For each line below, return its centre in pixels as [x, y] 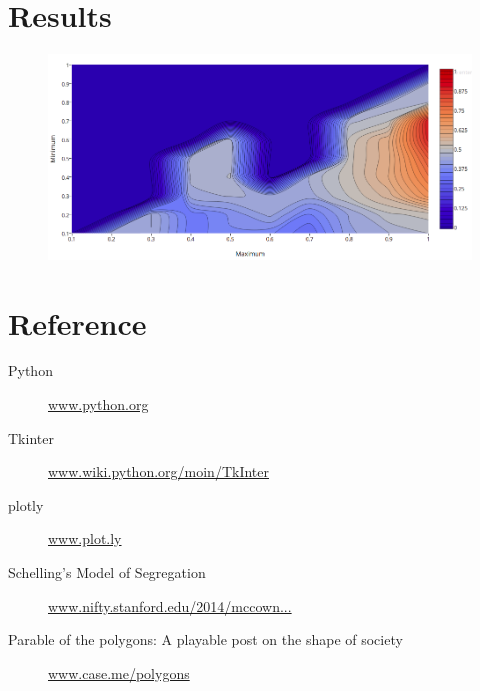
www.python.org [98, 404]
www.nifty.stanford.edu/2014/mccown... [170, 605]
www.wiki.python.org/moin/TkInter [159, 471]
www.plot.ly [85, 538]
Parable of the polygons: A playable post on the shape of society [205, 639]
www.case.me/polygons [119, 672]
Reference [77, 322]
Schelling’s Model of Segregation [107, 572]
